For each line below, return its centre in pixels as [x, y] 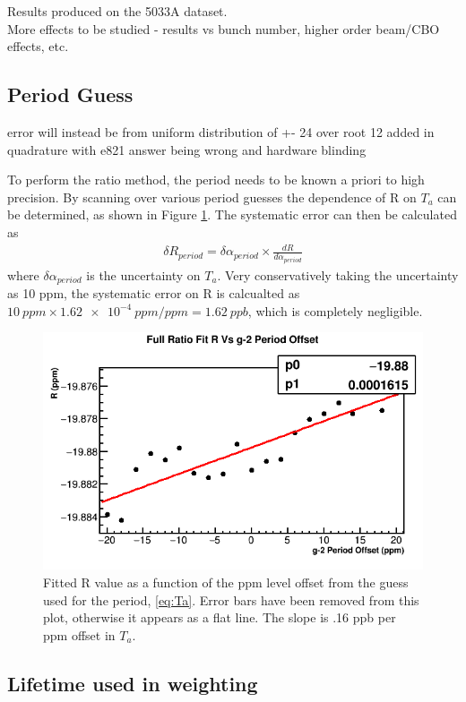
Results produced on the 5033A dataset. [117, 11]
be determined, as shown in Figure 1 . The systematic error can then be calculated [232, 214]
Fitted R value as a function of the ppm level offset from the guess [226, 582]
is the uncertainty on [143, 274]
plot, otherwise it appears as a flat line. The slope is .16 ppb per [220, 617]
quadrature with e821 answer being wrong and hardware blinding [187, 149]
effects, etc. [38, 46]
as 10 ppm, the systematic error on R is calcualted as [154, 293]
